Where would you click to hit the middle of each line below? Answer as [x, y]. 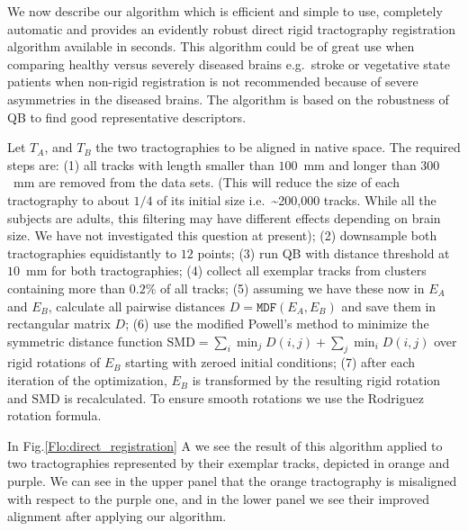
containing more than [67, 288]
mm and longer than [360, 164]
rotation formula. [54, 415]
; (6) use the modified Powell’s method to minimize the [277, 324]
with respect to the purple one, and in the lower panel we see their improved [218, 498]
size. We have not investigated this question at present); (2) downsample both [222, 235]
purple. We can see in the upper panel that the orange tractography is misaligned [232, 481]
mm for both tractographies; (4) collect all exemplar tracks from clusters [226, 270]
